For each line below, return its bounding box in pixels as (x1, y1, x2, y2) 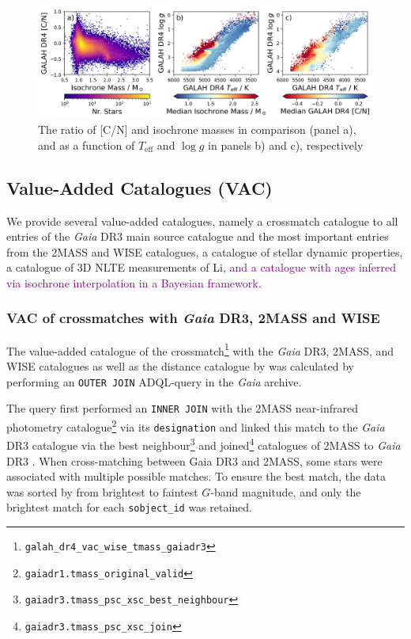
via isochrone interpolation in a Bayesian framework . (6, 274, 262, 291)
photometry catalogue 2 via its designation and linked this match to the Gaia (6, 416, 385, 435)
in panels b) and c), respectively (208, 136, 364, 153)
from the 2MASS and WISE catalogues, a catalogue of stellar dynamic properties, (6, 243, 403, 260)
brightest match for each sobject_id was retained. (6, 499, 253, 515)
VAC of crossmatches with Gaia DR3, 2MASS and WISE (6, 308, 380, 328)
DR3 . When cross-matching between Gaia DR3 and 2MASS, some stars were (6, 452, 383, 469)
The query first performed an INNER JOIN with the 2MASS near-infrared (6, 400, 358, 416)
